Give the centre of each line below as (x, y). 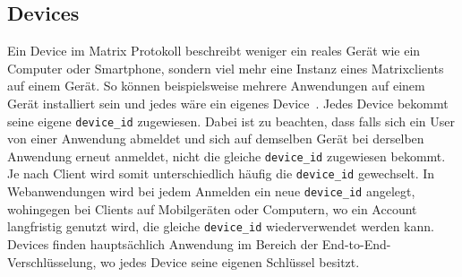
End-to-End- (356, 244)
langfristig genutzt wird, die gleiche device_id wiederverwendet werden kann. (221, 226)
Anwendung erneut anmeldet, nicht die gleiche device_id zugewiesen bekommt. (227, 156)
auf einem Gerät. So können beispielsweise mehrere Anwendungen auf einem (216, 86)
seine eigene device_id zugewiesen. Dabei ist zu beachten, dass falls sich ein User (231, 121)
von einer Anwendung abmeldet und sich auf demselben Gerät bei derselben (216, 138)
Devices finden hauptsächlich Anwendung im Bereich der (163, 244)
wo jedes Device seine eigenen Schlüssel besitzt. (230, 261)
